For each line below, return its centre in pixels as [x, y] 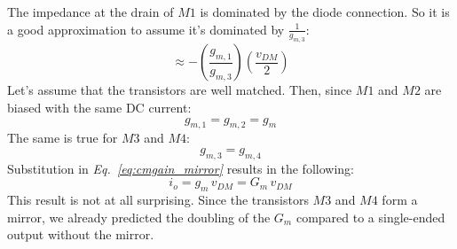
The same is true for [63, 138]
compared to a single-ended [370, 217]
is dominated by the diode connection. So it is [325, 12]
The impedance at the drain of [91, 12]
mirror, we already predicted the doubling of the [139, 217]
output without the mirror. [81, 234]
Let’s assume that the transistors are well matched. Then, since [180, 90]
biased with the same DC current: [99, 107]
